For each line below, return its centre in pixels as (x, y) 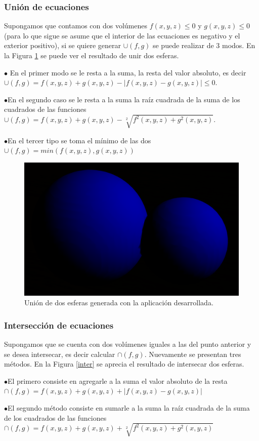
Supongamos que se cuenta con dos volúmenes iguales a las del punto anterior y (128, 344)
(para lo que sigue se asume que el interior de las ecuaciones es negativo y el (122, 35)
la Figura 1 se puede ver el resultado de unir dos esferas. (92, 55)
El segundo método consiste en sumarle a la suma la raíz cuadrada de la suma (129, 408)
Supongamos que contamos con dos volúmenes (76, 26)
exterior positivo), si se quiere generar (63, 45)
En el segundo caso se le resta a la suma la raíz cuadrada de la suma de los (124, 99)
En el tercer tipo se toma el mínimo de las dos (79, 140)
